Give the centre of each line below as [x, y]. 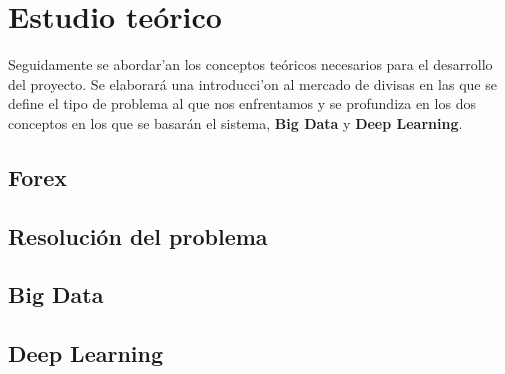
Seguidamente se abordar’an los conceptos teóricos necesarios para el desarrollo [250, 64]
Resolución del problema [138, 235]
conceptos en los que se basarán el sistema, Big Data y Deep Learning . [235, 122]
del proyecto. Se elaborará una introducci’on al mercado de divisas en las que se [252, 83]
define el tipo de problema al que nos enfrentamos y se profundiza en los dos [242, 103]
